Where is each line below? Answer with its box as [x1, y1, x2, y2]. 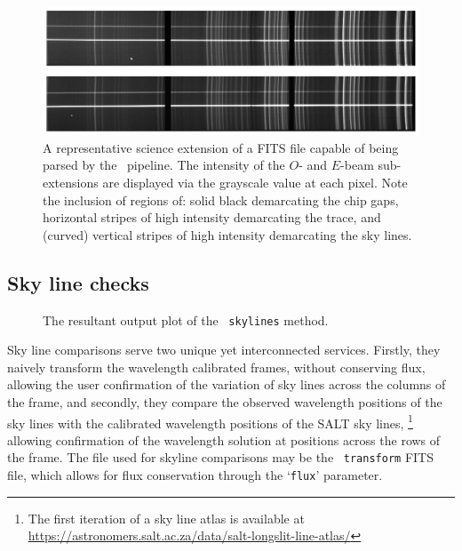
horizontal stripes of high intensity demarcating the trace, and [43, 208, 381, 227]
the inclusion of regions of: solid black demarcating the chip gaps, [43, 190, 399, 209]
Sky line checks [7, 268, 149, 296]
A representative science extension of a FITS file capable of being [43, 138, 399, 156]
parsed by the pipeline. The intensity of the [43, 156, 285, 174]
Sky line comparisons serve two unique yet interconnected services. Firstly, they [7, 340, 441, 359]
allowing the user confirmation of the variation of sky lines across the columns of [7, 375, 446, 394]
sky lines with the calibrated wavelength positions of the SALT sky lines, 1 [7, 411, 413, 432]
